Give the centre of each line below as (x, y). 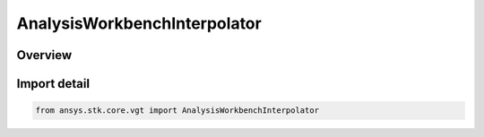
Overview (44, 55)
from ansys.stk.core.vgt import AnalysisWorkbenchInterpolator (177, 111)
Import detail (53, 84)
